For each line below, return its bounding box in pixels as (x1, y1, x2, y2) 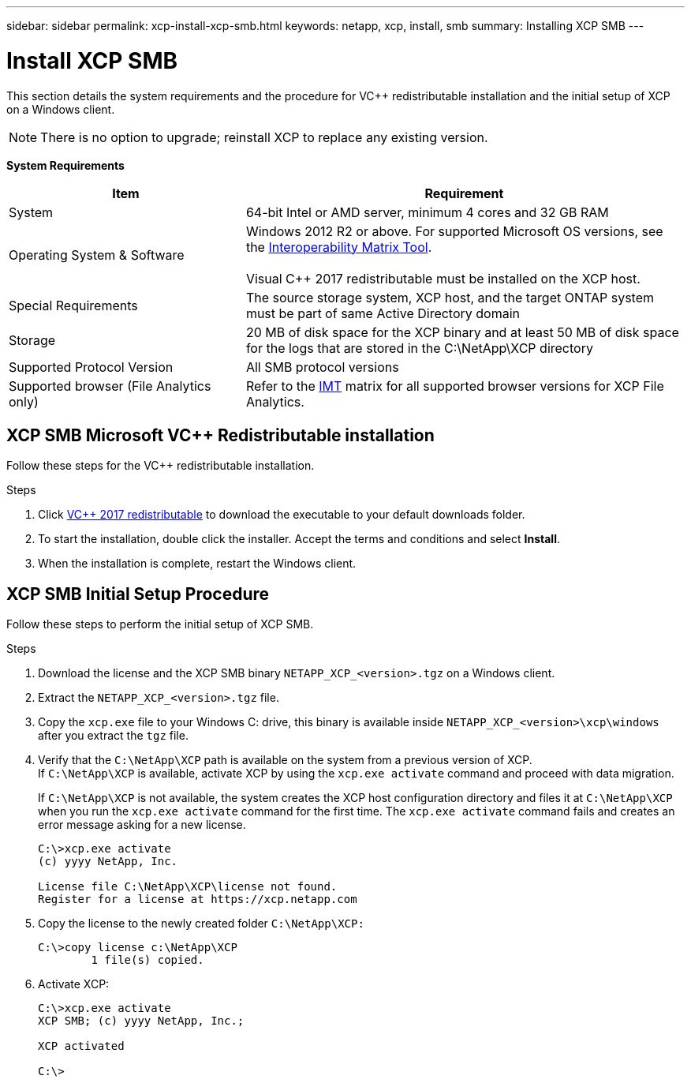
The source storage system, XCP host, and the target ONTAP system (245, 289, 655, 305)
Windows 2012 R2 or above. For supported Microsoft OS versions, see (245, 223, 663, 239)
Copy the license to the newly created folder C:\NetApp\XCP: (38, 916, 364, 931)
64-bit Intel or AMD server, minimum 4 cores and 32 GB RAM (245, 204, 609, 220)
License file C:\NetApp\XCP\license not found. (38, 880, 338, 894)
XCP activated (38, 1040, 125, 1053)
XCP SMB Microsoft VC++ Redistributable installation (6, 425, 435, 445)
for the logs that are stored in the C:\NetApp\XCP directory (245, 339, 593, 356)
